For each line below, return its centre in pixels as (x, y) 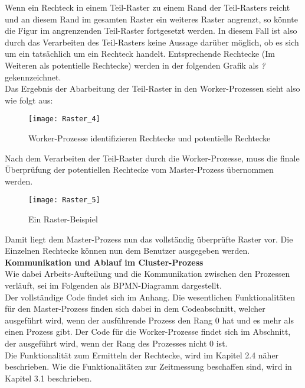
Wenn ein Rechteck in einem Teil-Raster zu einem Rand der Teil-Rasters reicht (147, 7)
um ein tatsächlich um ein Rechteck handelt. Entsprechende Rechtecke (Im (140, 54)
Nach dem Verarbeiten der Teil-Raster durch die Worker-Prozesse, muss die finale (152, 158)
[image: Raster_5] (64, 200)
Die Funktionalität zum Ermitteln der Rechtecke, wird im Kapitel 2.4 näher (142, 355)
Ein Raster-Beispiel (63, 219)
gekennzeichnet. (33, 77)
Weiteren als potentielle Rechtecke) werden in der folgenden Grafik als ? (135, 65)
